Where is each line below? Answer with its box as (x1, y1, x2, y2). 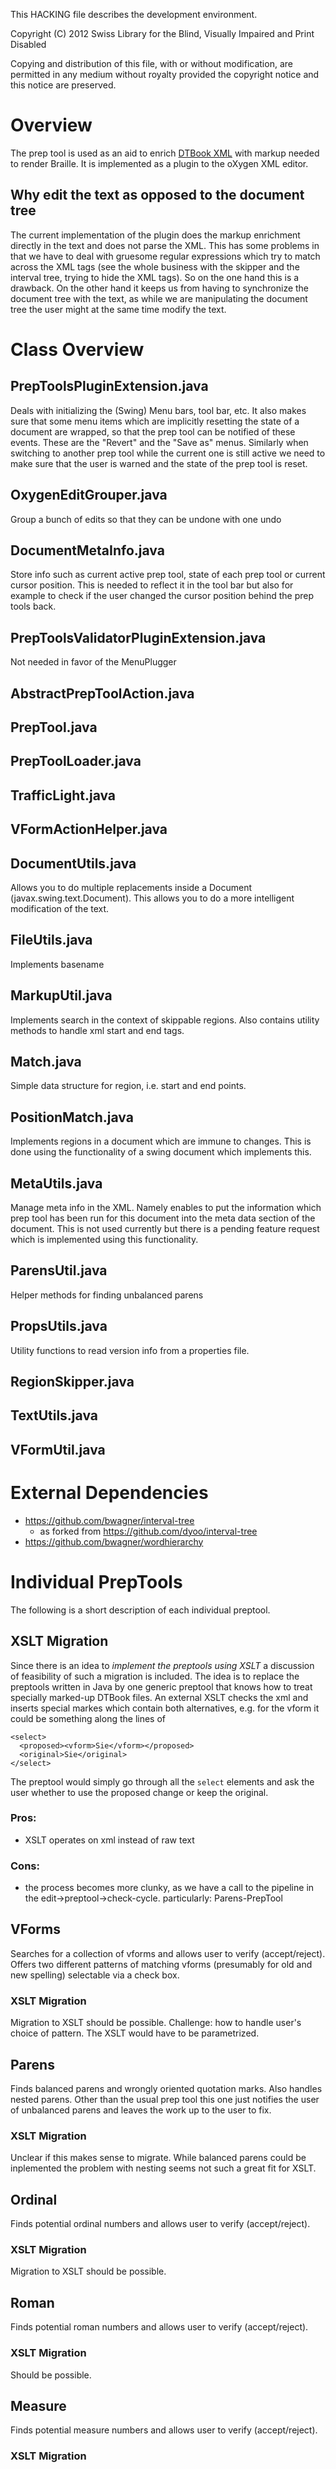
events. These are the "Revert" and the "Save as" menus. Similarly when (10, 436, 309, 448)
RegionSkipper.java (10, 1374, 135, 1391)
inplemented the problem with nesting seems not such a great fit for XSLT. (10, 2162, 317, 2174)
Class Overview (10, 338, 145, 361)
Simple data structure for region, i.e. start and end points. (10, 1080, 247, 1092)
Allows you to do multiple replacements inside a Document (10, 881, 253, 893)
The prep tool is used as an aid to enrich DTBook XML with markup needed (10, 147, 320, 159)
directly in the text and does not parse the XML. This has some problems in (10, 239, 320, 251)
